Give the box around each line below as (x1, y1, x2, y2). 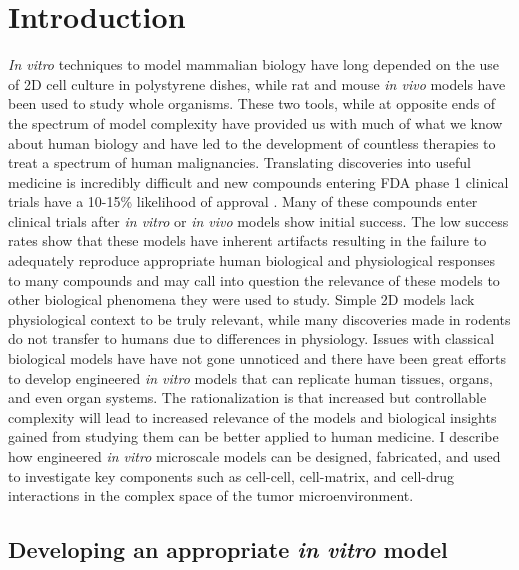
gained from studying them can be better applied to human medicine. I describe (8, 426, 499, 447)
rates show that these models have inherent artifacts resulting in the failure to (8, 230, 487, 251)
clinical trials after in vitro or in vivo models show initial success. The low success (8, 210, 509, 231)
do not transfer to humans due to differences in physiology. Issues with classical (8, 328, 495, 349)
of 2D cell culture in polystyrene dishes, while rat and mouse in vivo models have (8, 73, 506, 94)
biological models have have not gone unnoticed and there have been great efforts (8, 348, 507, 369)
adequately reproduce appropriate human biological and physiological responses (8, 250, 496, 271)
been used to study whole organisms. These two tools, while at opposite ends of (8, 93, 496, 114)
